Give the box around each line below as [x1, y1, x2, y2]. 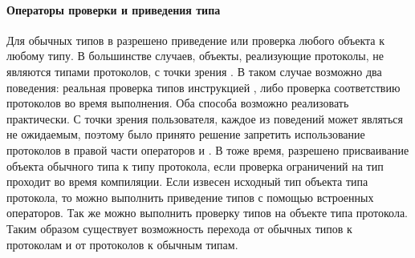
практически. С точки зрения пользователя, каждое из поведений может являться [6, 110, 404, 127]
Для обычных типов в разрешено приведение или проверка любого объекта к [6, 31, 385, 48]
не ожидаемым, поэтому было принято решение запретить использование [6, 126, 365, 143]
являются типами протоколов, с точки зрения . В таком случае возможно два [6, 62, 382, 79]
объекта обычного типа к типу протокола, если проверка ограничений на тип [6, 157, 384, 174]
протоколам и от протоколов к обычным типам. [6, 236, 238, 252]
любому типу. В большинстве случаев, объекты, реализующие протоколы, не [6, 47, 384, 64]
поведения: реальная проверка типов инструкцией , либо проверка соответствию [6, 79, 401, 95]
